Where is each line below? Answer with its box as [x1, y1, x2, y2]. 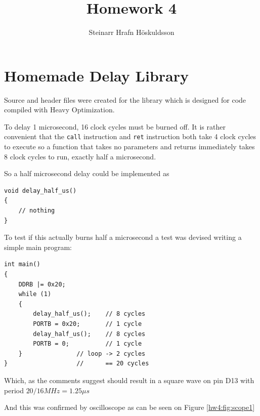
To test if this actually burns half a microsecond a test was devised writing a [4, 232, 242, 242]
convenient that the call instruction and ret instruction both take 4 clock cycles [4, 131, 256, 142]
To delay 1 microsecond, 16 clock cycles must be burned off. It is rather [4, 121, 226, 132]
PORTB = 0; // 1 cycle [33, 340, 142, 348]
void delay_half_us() [4, 187, 77, 194]
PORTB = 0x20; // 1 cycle [33, 320, 142, 327]
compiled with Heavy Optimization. [4, 104, 115, 115]
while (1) [18, 290, 52, 298]
